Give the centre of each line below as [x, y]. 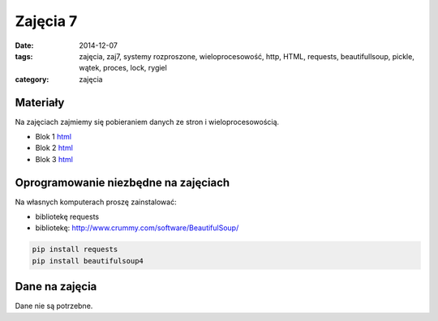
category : [32, 79]
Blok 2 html [54, 148]
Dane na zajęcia [56, 287]
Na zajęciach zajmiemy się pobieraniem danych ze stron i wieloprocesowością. [147, 122]
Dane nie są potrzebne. [54, 306]
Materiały [40, 103]
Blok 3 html [54, 159]
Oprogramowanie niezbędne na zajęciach [122, 182]
